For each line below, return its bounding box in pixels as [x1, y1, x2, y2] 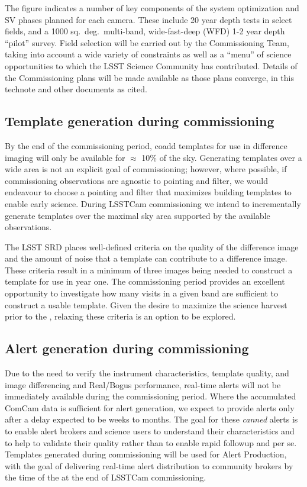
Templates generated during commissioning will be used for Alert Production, [5, 448, 287, 460]
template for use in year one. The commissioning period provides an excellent [5, 275, 285, 288]
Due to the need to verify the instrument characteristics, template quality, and [5, 367, 289, 379]
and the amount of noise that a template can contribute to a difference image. [5, 252, 287, 265]
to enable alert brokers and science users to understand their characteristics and [5, 425, 295, 437]
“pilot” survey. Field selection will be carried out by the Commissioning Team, [5, 36, 289, 49]
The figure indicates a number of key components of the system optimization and [5, 2, 299, 14]
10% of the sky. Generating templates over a [141, 151, 302, 163]
